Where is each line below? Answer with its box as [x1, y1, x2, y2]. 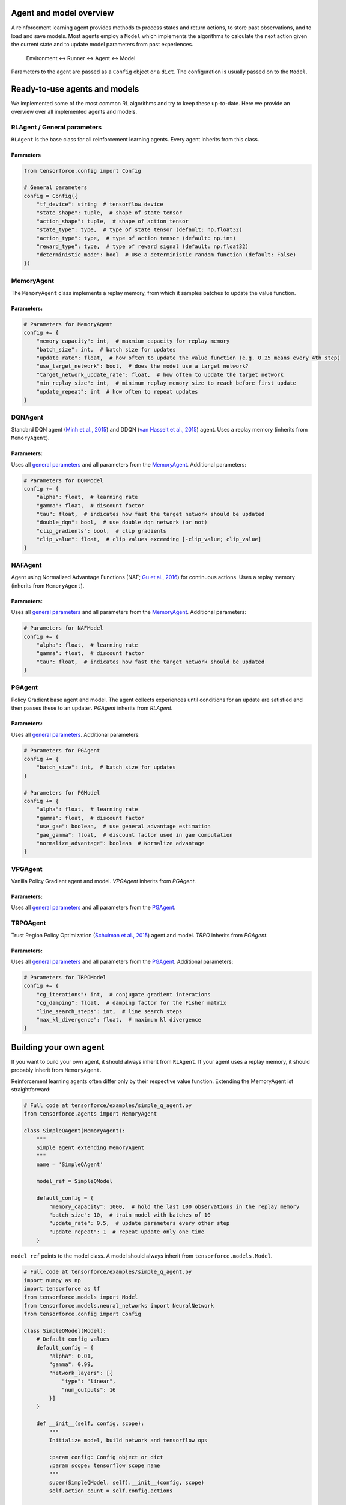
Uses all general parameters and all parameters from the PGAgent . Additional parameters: [11, 958, 234, 965]
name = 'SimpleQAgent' [36, 1161, 103, 1168]
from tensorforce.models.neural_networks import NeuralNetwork [23, 1302, 214, 1309]
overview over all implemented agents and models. [11, 108, 138, 116]
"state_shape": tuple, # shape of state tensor [36, 209, 183, 216]
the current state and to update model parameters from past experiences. [11, 41, 193, 48]
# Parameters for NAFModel [23, 625, 103, 631]
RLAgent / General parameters [11, 123, 102, 132]
